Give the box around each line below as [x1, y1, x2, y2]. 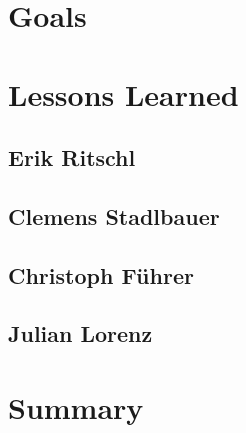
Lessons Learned [8, 73, 239, 114]
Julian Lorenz [8, 318, 153, 349]
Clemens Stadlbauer [8, 200, 220, 231]
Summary [8, 387, 144, 428]
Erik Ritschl [8, 142, 136, 173]
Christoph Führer [8, 259, 194, 290]
